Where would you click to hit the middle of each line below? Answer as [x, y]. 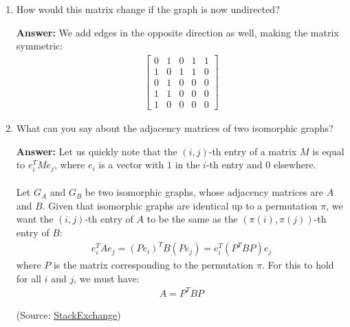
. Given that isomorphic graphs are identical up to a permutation [180, 205]
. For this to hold [298, 265]
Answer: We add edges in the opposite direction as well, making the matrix [177, 32]
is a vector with [131, 165]
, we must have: [107, 278]
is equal [328, 151]
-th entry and [234, 165]
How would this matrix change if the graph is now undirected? [148, 9]
